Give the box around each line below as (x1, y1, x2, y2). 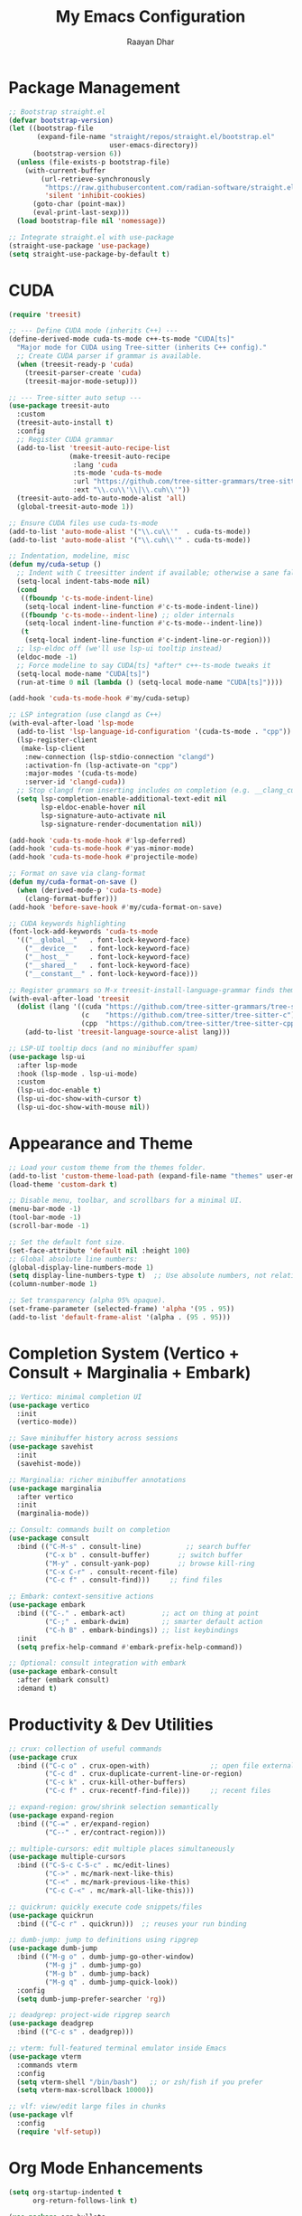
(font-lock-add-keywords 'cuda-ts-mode (8, 927, 159, 936)
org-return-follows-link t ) (32, 2196, 139, 2205)
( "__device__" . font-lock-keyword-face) (24, 944, 191, 953)
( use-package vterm (8, 2052, 82, 2061)
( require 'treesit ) (8, 310, 82, 319)
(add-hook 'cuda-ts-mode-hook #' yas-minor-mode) (8, 844, 195, 853)
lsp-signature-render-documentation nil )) (41, 820, 203, 829)
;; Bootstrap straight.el (8, 107, 105, 117)
